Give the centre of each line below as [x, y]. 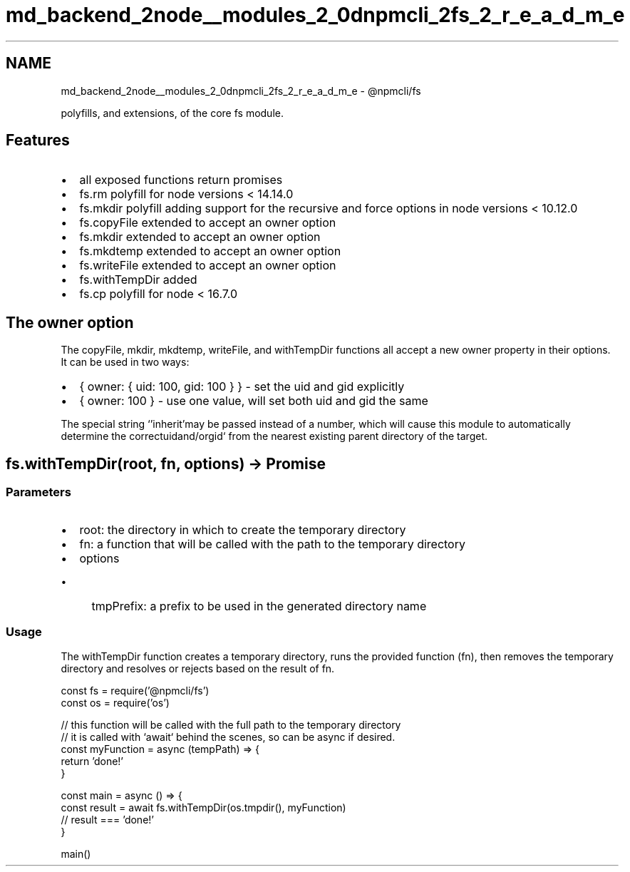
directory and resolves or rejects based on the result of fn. [198, 669]
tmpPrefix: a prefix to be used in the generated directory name [259, 606]
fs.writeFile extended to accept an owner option [208, 266]
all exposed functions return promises [181, 180]
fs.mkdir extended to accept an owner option [200, 237]
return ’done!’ [92, 761]
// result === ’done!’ [107, 820]
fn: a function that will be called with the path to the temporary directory [272, 544]
